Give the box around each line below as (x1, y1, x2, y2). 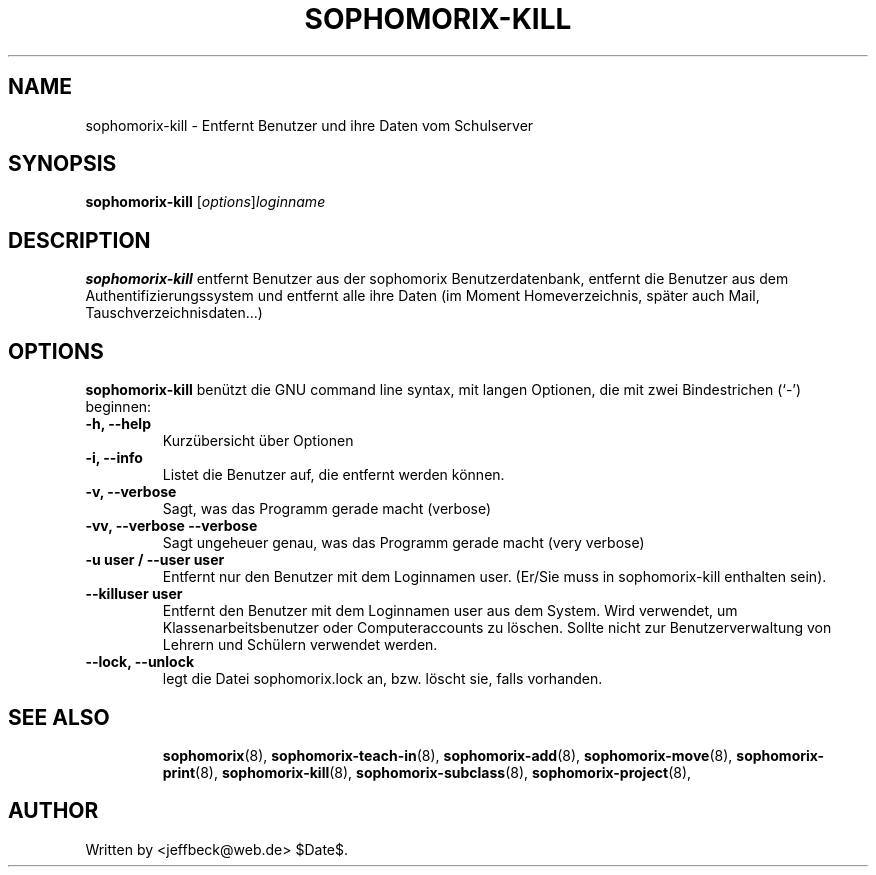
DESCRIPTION (8, 227, 151, 253)
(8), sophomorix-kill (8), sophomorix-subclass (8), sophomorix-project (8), (195, 763, 692, 781)
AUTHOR (8, 798, 99, 824)
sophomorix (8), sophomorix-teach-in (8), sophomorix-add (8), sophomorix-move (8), (162, 746, 733, 764)
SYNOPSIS (8, 151, 117, 177)
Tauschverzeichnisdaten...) (85, 304, 263, 322)
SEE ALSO (8, 704, 110, 730)
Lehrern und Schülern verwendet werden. (162, 636, 438, 654)
